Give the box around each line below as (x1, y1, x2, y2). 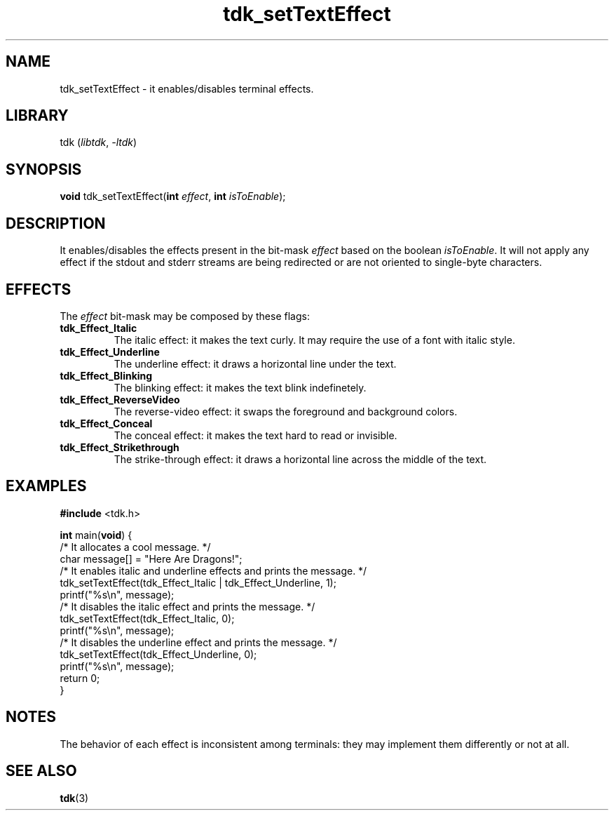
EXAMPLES (6, 477, 87, 495)
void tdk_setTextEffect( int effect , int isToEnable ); (60, 190, 286, 203)
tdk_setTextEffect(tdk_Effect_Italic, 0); (60, 612, 235, 624)
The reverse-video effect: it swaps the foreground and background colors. (114, 405, 458, 417)
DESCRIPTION (6, 214, 106, 232)
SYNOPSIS (6, 160, 82, 178)
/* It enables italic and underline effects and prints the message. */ (60, 564, 367, 577)
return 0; (60, 671, 100, 684)
